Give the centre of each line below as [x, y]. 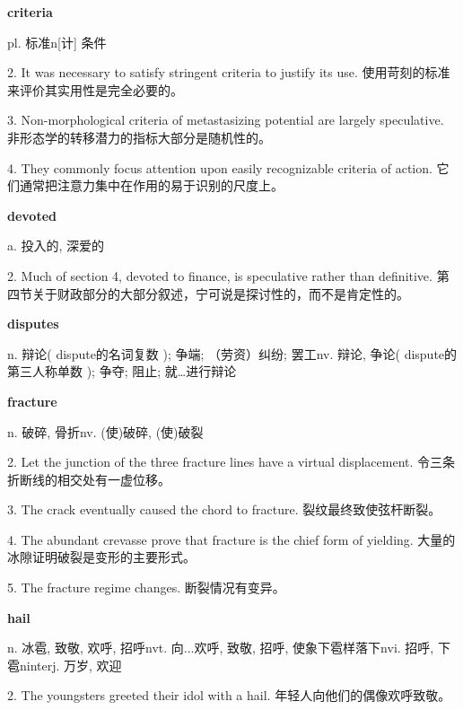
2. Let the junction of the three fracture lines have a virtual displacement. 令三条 [231, 462]
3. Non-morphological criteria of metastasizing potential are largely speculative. [226, 120]
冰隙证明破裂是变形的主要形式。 [101, 557]
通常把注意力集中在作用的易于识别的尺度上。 [151, 185]
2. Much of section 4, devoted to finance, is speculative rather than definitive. [220, 275]
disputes [33, 324]
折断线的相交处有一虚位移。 [89, 479]
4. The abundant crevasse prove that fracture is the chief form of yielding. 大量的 [231, 539]
